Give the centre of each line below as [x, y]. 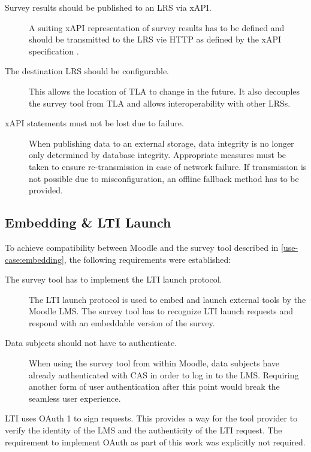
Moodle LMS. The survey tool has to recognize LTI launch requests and [161, 311]
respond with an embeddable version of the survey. [122, 322]
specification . [54, 51]
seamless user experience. [75, 398]
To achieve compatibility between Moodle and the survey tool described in [142, 247]
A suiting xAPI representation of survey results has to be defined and [157, 27]
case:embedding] [34, 259]
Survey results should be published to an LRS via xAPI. [108, 7]
